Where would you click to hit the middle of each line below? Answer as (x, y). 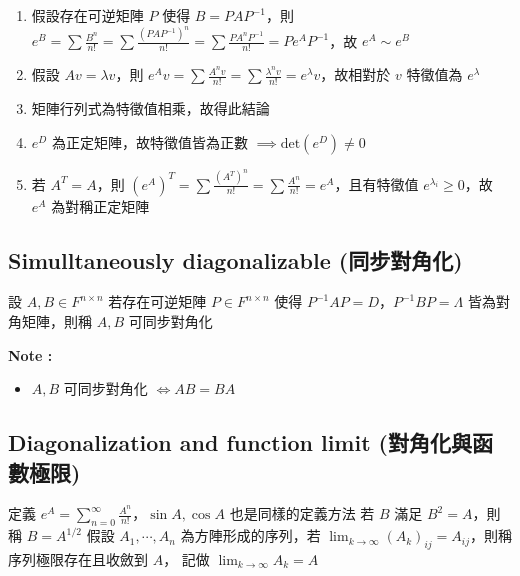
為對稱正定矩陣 (100, 205)
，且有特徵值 (376, 183)
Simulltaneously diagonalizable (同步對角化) (235, 259)
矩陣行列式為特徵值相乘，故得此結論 (150, 108)
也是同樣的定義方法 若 (302, 513)
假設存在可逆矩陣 (87, 15)
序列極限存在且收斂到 (78, 558)
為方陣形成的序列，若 (250, 535)
